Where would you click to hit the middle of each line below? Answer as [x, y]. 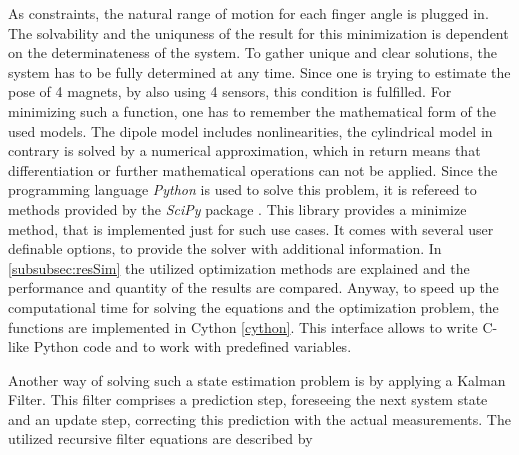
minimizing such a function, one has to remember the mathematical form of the [252, 110]
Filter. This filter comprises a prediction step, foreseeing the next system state [248, 399]
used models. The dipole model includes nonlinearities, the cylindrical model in [250, 130]
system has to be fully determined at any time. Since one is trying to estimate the [259, 71]
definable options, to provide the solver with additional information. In [225, 248]
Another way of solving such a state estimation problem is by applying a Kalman [257, 379]
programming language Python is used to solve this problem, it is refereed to [242, 189]
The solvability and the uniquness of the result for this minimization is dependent [258, 32]
